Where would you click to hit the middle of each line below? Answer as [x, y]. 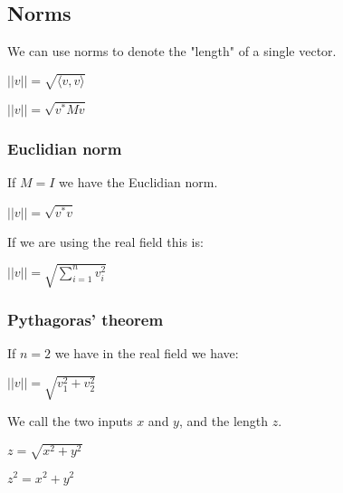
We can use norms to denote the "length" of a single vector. [172, 51]
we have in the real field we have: [147, 353]
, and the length [223, 421]
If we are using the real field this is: [105, 241]
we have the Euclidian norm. [138, 182]
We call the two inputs [70, 421]
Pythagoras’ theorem [86, 319]
